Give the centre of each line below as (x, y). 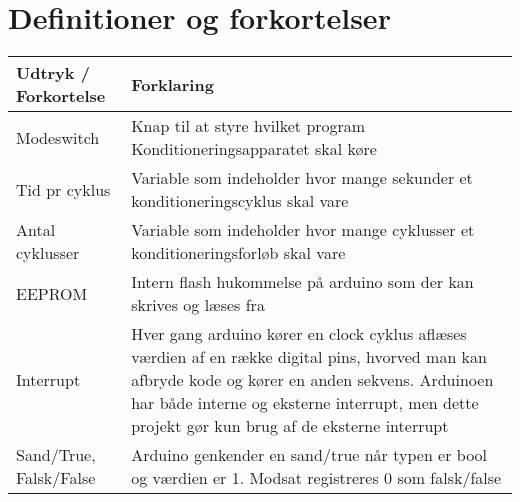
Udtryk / (53, 73)
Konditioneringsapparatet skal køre (254, 149)
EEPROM (52, 293)
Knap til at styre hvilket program (248, 126)
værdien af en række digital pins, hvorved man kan (309, 357)
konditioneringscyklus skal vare (240, 201)
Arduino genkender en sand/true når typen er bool (309, 455)
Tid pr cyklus (63, 189)
